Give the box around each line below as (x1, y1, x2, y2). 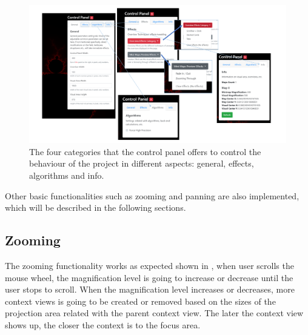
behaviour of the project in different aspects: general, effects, (29, 157, 254, 170)
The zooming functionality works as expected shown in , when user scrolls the (5, 259, 294, 271)
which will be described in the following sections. (5, 201, 186, 214)
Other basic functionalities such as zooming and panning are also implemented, (5, 189, 300, 202)
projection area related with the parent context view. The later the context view (5, 307, 304, 319)
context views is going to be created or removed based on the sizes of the (5, 294, 276, 307)
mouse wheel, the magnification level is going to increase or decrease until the (5, 271, 293, 284)
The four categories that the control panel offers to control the (29, 145, 261, 158)
